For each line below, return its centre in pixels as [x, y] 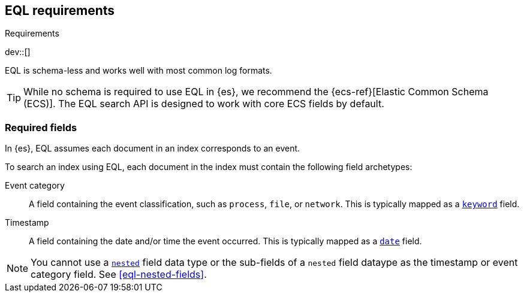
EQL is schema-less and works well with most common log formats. [138, 71]
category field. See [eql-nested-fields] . [119, 275]
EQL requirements [60, 10]
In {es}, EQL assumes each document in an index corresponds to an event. [153, 148]
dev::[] [18, 52]
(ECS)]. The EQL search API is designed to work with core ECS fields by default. [204, 104]
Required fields [41, 127]
